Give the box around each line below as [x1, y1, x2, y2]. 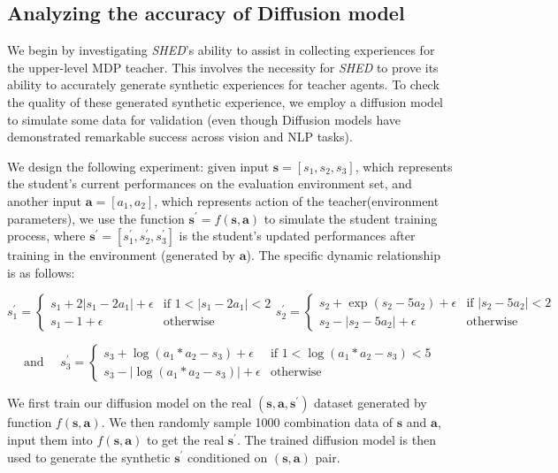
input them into [7, 430, 93, 448]
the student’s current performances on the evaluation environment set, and [7, 174, 412, 193]
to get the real [146, 430, 225, 448]
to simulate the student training [264, 209, 438, 227]
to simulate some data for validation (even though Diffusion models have [7, 110, 401, 128]
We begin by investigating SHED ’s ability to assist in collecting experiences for [7, 41, 435, 59]
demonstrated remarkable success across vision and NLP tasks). [7, 127, 353, 146]
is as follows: [7, 263, 75, 281]
